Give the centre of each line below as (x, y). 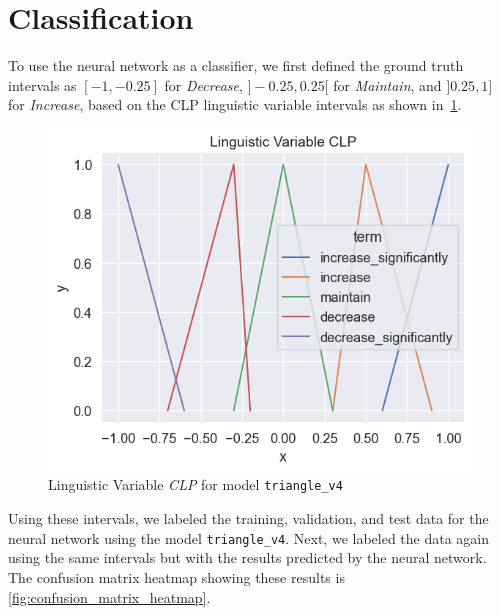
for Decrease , (203, 84)
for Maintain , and (387, 84)
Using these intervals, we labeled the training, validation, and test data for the (248, 518)
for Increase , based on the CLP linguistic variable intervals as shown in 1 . (235, 104)
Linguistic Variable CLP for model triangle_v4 (195, 484)
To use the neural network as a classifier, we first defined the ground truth (236, 65)
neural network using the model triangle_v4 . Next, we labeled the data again (249, 537)
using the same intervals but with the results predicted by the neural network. (247, 557)
